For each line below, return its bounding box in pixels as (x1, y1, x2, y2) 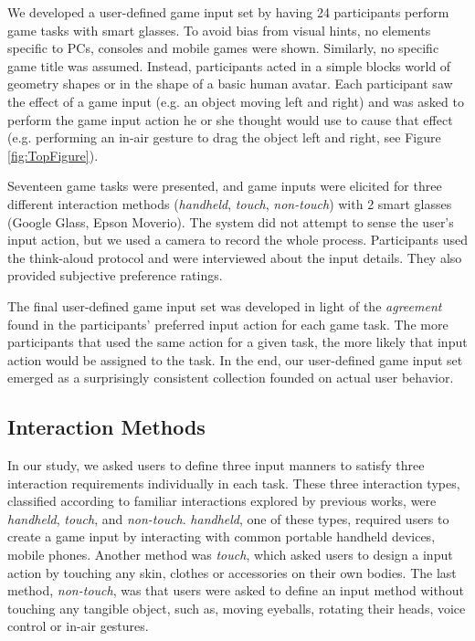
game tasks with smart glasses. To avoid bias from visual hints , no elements (7, 20, 431, 39)
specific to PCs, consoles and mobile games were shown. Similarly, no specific (7, 38, 439, 58)
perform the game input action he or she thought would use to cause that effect (7, 110, 453, 129)
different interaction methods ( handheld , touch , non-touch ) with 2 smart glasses (7, 194, 452, 213)
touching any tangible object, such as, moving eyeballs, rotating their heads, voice (7, 598, 466, 617)
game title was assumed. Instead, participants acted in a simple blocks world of (7, 56, 451, 75)
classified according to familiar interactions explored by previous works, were (7, 491, 437, 510)
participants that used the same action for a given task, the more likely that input (7, 332, 468, 352)
